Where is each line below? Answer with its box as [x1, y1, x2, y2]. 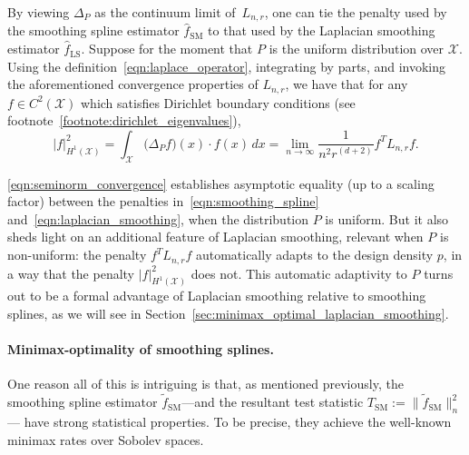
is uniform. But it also [325, 209, 449, 228]
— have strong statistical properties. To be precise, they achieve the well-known [7, 411, 452, 430]
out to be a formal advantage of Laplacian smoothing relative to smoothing [7, 286, 426, 305]
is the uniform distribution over [269, 39, 445, 58]
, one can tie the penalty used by [264, 3, 447, 21]
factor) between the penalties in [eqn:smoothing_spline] [7, 192, 319, 211]
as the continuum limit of [94, 3, 236, 21]
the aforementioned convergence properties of [7, 74, 259, 94]
